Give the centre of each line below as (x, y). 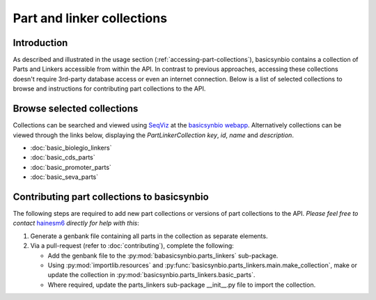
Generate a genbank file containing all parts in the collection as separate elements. (149, 236)
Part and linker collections (90, 18)
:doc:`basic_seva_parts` (64, 177)
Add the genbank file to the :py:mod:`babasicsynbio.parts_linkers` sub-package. (163, 255)
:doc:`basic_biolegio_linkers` (71, 148)
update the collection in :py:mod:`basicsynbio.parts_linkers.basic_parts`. (151, 275)
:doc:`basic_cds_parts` (63, 157)
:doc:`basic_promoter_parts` (71, 167)
